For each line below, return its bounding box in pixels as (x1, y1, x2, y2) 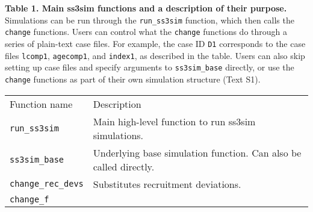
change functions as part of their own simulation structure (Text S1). (5, 72, 261, 85)
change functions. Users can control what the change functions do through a (5, 25, 288, 38)
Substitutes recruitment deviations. (93, 176, 241, 191)
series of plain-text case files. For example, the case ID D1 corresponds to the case (5, 37, 306, 49)
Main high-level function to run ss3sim (93, 114, 256, 128)
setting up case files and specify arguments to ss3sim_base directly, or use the (5, 61, 294, 73)
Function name (10, 96, 73, 111)
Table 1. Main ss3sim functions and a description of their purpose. (5, 2, 287, 14)
